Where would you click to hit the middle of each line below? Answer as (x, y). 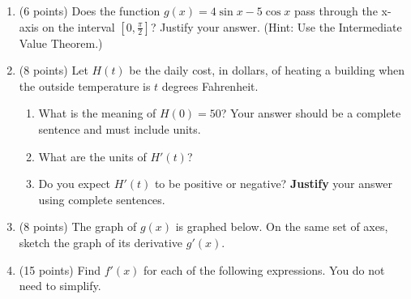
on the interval (79, 26)
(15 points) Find (60, 269)
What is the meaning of (97, 113)
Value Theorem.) (61, 43)
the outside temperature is (85, 85)
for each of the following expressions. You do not (264, 269)
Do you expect (75, 184)
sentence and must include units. (120, 128)
